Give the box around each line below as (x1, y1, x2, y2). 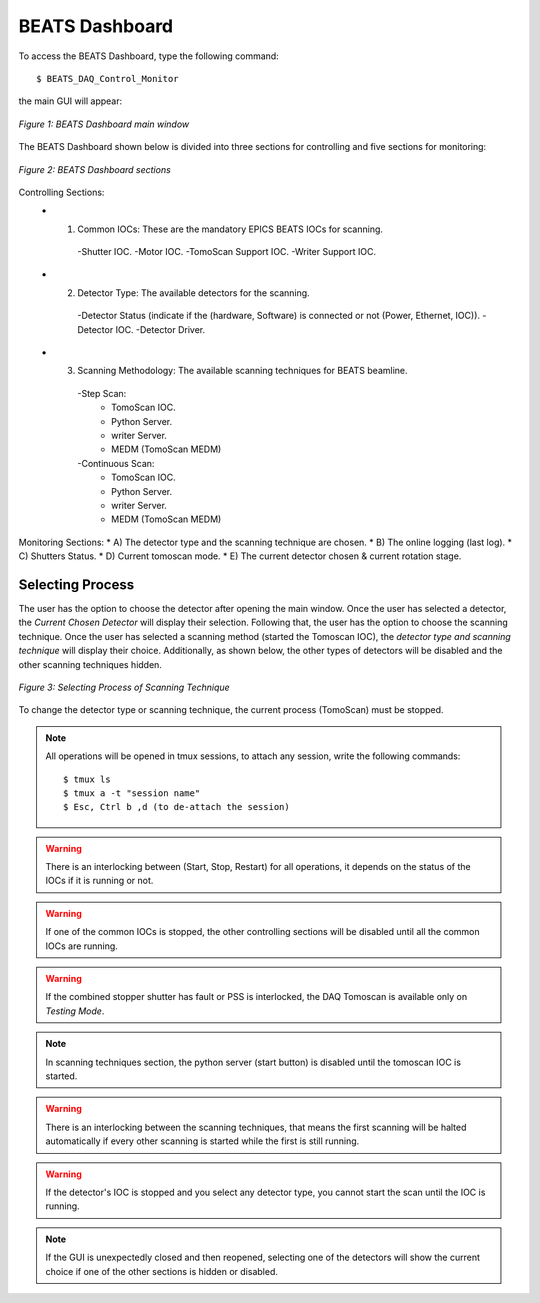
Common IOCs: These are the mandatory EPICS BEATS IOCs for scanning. (77, 223, 384, 235)
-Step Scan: (77, 387, 127, 399)
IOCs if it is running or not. (45, 875, 154, 887)
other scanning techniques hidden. (18, 658, 162, 670)
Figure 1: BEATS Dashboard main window (18, 118, 190, 130)
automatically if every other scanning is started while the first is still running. (45, 1135, 360, 1147)
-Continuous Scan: (77, 457, 155, 469)
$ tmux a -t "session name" (63, 787, 201, 799)
